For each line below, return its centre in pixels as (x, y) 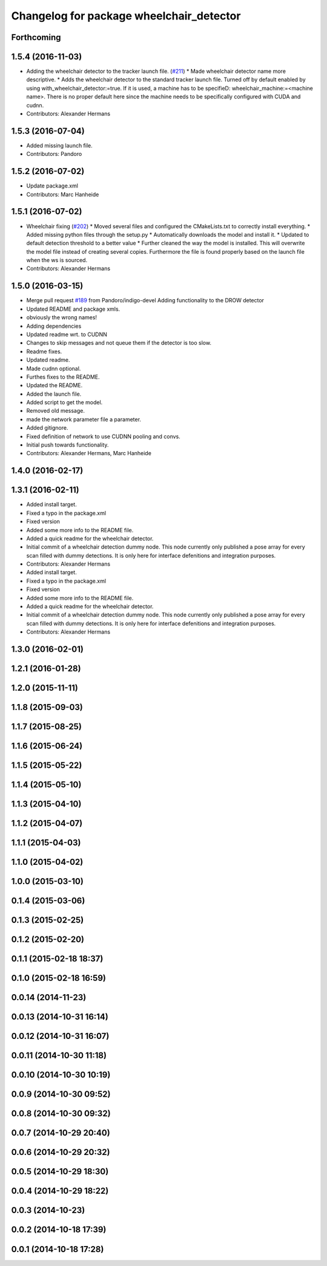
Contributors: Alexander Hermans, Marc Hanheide (89, 453)
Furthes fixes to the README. (63, 377)
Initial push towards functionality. (68, 445)
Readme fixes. (44, 351)
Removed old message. (55, 411)
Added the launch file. (54, 394)
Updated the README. (54, 385)
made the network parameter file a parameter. (84, 419)
